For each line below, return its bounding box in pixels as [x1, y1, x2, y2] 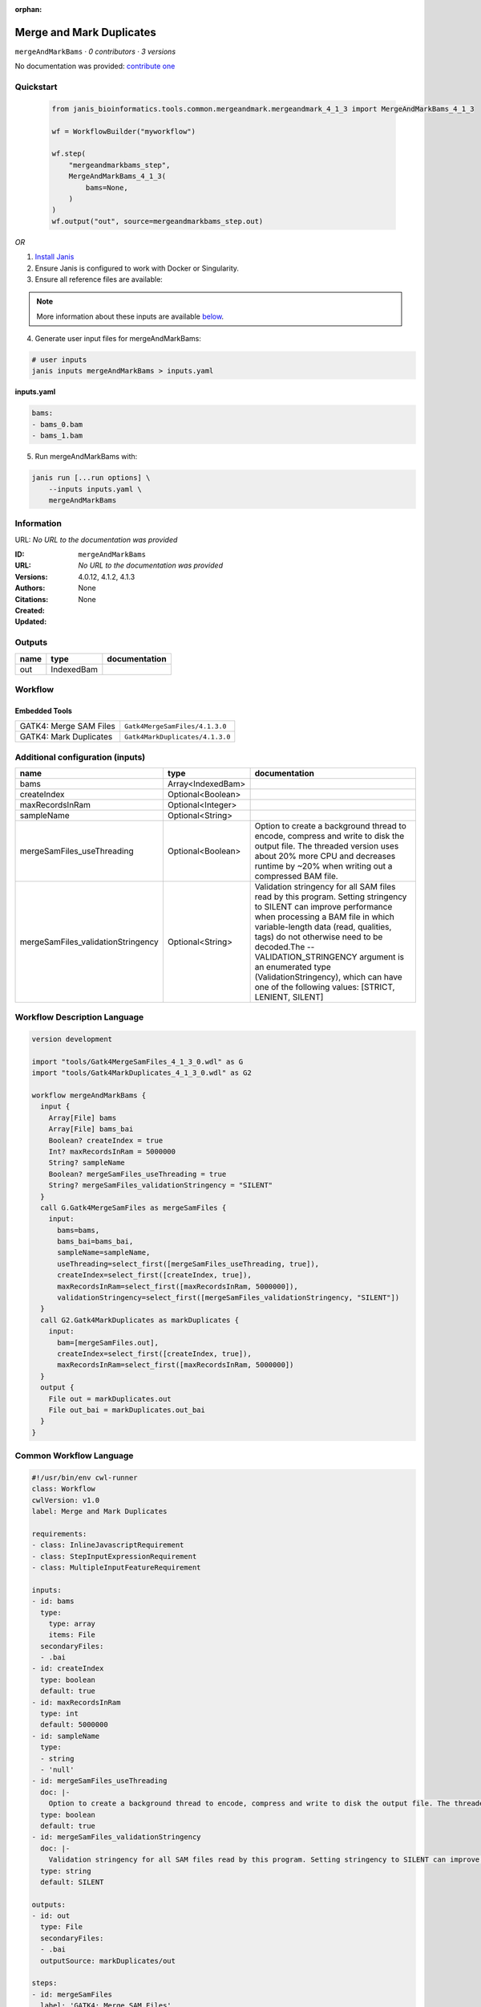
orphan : [14, 5, 42, 14]
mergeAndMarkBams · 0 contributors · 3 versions [14, 47, 176, 56]
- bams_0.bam [31, 420, 83, 429]
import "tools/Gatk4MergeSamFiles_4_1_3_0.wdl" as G [31, 1056, 244, 1066]
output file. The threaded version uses [254, 840, 399, 851]
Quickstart [14, 81, 58, 92]
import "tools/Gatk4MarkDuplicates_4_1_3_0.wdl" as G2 [31, 1069, 252, 1077]
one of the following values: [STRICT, [254, 981, 395, 992]
